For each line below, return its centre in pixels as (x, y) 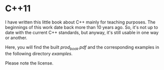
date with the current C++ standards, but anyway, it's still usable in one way (82, 32)
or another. (16, 38)
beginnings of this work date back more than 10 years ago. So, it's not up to (82, 27)
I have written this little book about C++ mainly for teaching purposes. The (80, 22)
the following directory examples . (39, 53)
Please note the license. (29, 63)
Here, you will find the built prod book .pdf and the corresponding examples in (82, 48)
